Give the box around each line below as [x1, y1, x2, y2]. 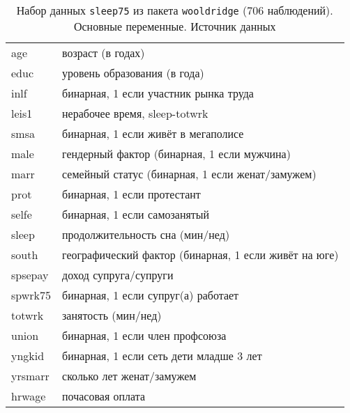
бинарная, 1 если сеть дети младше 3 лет [62, 348, 262, 364]
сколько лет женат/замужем [62, 368, 197, 384]
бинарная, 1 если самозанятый [62, 206, 210, 222]
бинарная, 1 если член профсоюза [62, 327, 227, 343]
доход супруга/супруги [62, 267, 174, 283]
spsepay [11, 267, 49, 283]
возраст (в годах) [62, 45, 145, 61]
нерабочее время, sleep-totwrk [62, 105, 208, 121]
